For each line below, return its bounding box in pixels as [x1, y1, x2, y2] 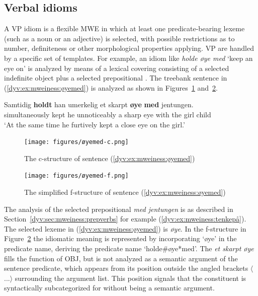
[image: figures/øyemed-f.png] [24, 172, 129, 180]
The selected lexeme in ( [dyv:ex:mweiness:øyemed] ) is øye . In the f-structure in [4, 223, 246, 234]
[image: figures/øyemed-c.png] [24, 138, 129, 146]
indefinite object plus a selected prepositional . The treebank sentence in [4, 72, 227, 83]
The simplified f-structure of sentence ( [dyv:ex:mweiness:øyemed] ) [24, 187, 226, 197]
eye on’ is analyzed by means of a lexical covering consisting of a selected [4, 62, 229, 73]
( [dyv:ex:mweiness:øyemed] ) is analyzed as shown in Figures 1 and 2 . [4, 82, 218, 93]
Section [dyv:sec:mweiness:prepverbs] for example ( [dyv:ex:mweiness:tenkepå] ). [4, 213, 246, 224]
